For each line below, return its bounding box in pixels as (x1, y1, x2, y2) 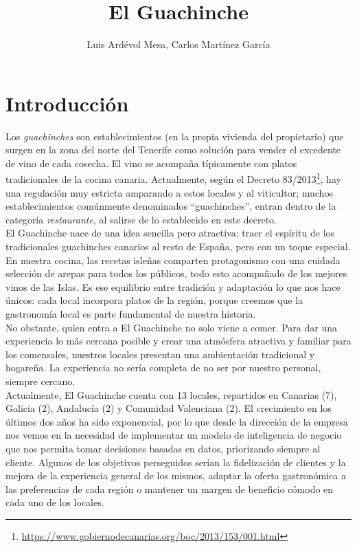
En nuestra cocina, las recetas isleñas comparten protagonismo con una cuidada (5, 252, 341, 267)
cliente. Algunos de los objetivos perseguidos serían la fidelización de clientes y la (5, 454, 346, 469)
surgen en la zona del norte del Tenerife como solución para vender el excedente (5, 142, 341, 157)
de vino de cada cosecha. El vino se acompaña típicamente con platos (5, 155, 297, 170)
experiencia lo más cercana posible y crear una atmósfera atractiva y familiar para (5, 333, 352, 348)
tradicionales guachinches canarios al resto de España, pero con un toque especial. (5, 239, 351, 254)
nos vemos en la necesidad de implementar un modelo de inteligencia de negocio (5, 428, 342, 442)
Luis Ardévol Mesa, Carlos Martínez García (87, 37, 270, 52)
